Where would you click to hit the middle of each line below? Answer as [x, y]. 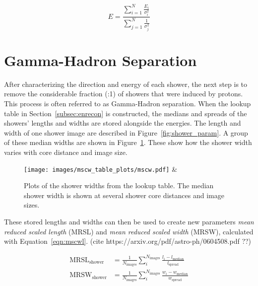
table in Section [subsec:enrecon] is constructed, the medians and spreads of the [126, 113]
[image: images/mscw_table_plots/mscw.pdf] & [101, 169]
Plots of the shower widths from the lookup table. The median [119, 185]
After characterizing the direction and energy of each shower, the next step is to [126, 84]
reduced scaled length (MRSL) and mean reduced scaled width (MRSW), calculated [129, 231]
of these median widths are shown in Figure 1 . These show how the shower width [128, 142]
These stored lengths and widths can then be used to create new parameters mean [129, 221]
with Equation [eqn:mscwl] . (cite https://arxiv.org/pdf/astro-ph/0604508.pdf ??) [128, 241]
